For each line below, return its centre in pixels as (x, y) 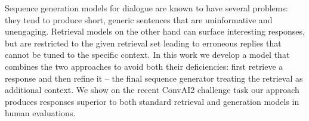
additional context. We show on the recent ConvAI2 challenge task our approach (152, 90)
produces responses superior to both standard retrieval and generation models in (152, 101)
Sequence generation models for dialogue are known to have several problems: (146, 8)
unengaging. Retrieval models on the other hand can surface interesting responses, (155, 31)
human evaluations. (40, 113)
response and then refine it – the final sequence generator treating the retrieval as (154, 78)
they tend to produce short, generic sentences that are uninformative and (139, 19)
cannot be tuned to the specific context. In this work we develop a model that (147, 55)
